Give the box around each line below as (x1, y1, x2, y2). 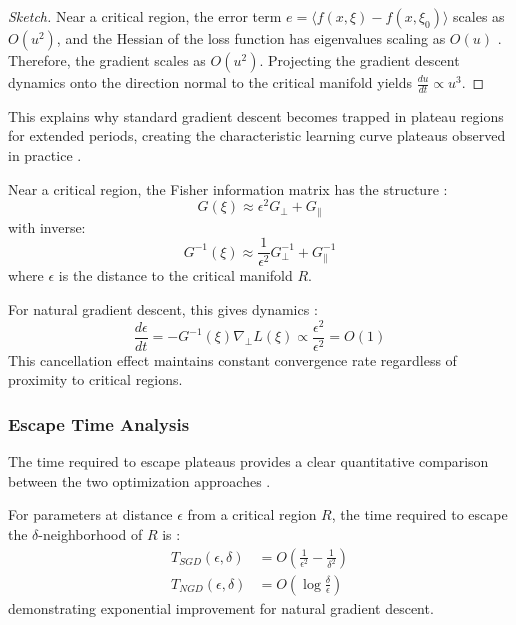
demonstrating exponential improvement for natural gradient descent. (8, 597, 434, 618)
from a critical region (187, 504, 317, 525)
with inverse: (8, 216, 86, 237)
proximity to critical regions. (8, 369, 183, 390)
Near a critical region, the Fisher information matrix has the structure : (8, 178, 448, 199)
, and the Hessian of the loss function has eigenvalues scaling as (56, 28, 446, 48)
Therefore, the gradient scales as (8, 50, 206, 70)
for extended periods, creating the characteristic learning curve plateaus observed (8, 125, 506, 146)
